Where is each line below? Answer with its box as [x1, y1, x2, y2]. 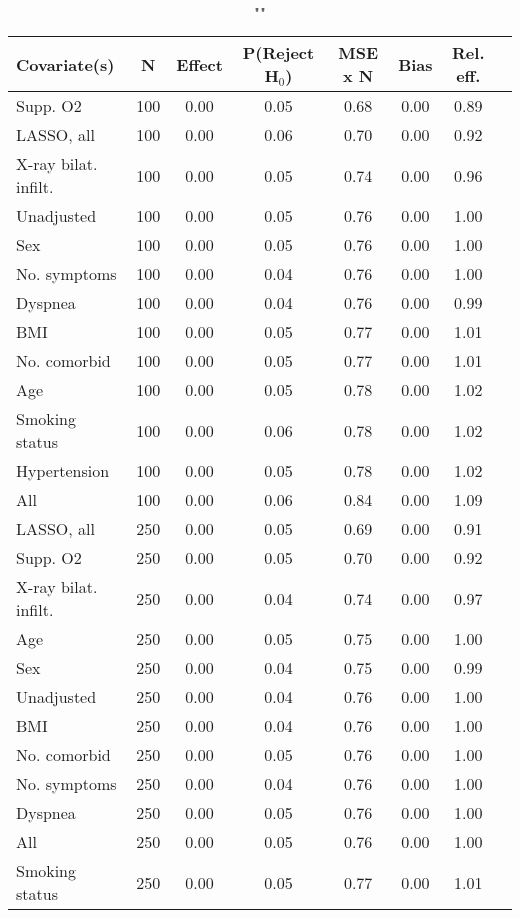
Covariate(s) [16, 52, 115, 76]
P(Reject [242, 41, 315, 64]
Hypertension [16, 459, 110, 482]
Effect [176, 52, 223, 76]
